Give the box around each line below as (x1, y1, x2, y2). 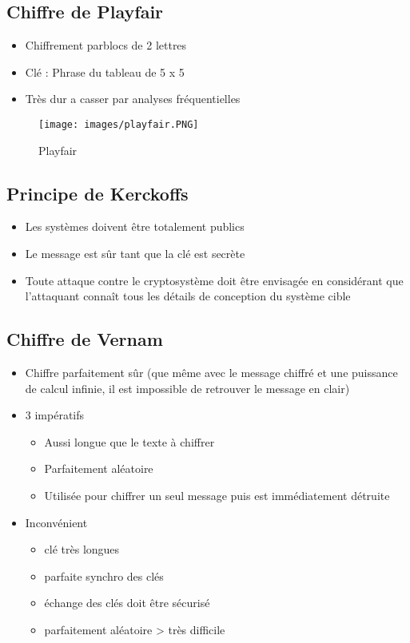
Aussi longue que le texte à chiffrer (44, 433, 215, 450)
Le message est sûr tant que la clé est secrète (25, 245, 245, 262)
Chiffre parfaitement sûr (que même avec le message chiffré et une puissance (25, 364, 398, 381)
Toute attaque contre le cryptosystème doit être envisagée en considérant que (25, 272, 404, 288)
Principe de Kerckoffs (6, 181, 189, 205)
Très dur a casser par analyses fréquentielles (25, 90, 241, 107)
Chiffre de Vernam (6, 327, 163, 351)
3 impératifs (25, 407, 85, 423)
